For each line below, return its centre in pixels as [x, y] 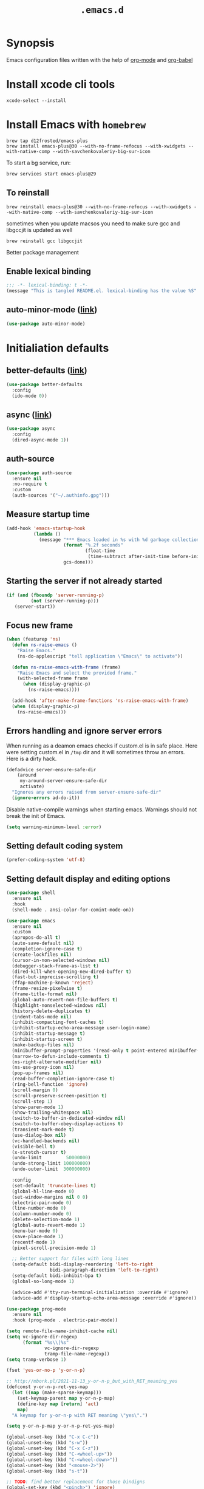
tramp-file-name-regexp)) [77, 1354]
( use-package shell [31, 893]
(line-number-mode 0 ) [39, 1208]
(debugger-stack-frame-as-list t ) [55, 966]
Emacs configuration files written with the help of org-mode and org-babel [100, 60]
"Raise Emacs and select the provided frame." [77, 673]
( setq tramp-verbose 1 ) [36, 1359]
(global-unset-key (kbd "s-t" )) [47, 1471]
